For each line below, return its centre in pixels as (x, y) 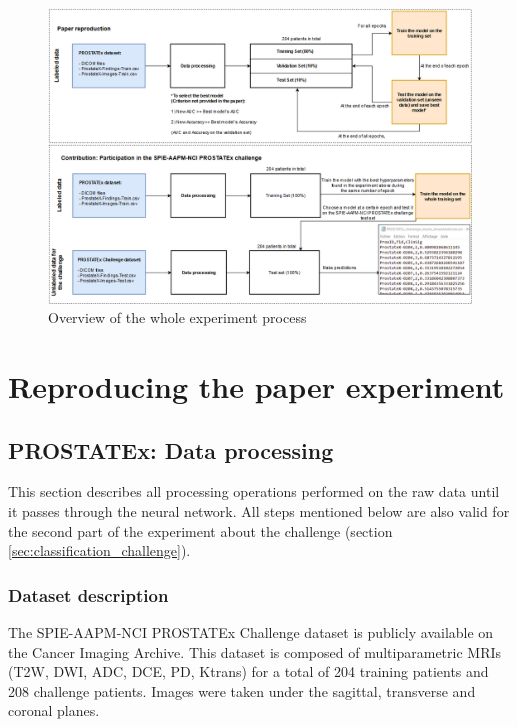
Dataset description (88, 594)
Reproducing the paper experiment (256, 386)
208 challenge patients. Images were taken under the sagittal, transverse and (242, 690)
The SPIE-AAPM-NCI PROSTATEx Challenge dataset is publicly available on (251, 632)
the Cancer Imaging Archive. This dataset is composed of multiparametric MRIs (255, 651)
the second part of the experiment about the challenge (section (200, 530)
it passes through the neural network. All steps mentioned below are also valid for (259, 511)
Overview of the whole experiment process (177, 317)
